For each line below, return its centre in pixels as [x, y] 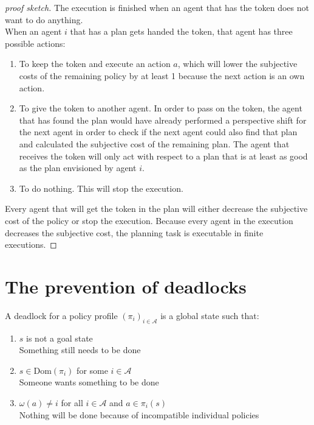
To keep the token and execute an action [95, 64]
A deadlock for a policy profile [61, 315]
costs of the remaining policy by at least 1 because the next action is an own [162, 75]
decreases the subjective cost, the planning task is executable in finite [134, 232]
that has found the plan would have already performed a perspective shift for [163, 120]
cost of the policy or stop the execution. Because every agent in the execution [149, 220]
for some [92, 370]
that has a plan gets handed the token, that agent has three [181, 31]
